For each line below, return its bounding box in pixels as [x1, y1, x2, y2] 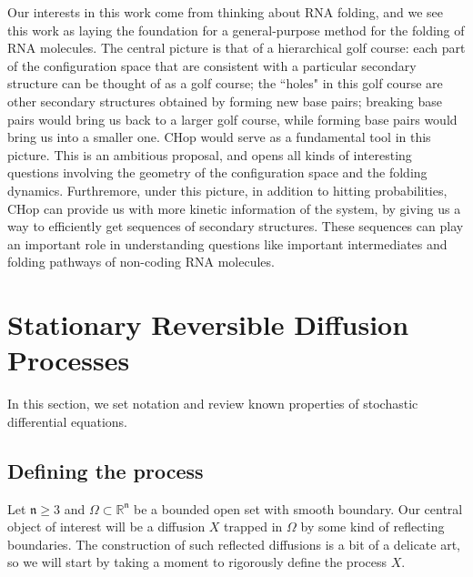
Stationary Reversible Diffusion [7, 306, 409, 343]
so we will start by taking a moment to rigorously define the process [7, 552, 387, 572]
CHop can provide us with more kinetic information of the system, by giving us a [7, 198, 461, 218]
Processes [7, 341, 130, 379]
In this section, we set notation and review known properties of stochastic [7, 394, 418, 413]
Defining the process [7, 456, 204, 484]
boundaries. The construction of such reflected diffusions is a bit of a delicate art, [7, 534, 461, 553]
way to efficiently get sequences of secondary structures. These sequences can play [7, 217, 464, 236]
